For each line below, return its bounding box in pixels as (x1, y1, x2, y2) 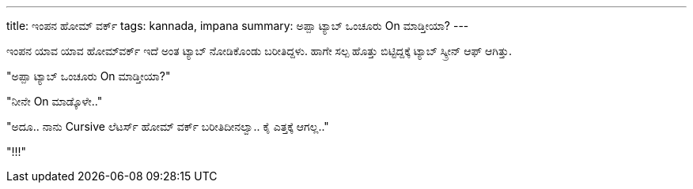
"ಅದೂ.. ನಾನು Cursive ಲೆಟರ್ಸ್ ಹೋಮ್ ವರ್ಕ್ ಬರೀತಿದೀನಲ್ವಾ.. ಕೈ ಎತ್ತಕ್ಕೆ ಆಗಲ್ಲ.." (6, 120, 329, 133)
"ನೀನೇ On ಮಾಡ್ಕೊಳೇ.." (6, 94, 103, 108)
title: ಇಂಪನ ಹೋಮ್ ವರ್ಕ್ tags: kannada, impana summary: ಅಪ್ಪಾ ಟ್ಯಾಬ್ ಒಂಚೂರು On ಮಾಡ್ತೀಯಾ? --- (6, 19, 469, 32)
